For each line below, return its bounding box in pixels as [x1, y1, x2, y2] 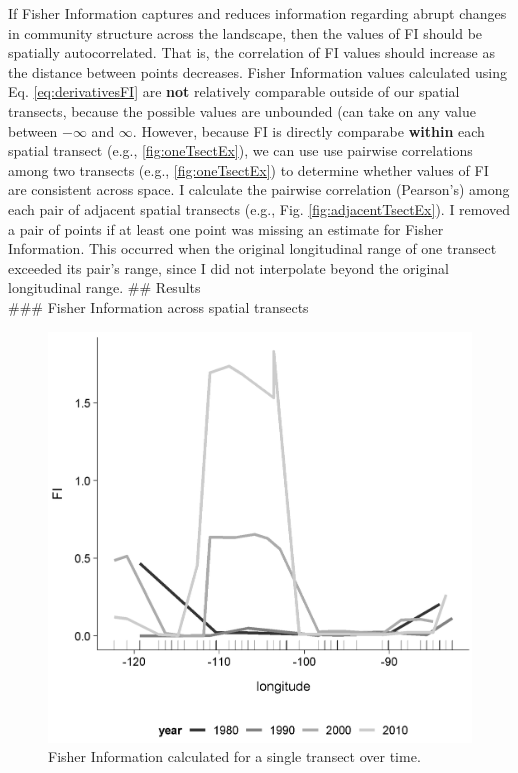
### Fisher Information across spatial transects [8, 296, 309, 317]
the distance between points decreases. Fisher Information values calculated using [8, 61, 507, 82]
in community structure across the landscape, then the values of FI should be [8, 22, 483, 43]
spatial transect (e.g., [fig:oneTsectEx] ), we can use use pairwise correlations [8, 140, 473, 161]
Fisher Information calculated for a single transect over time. [48, 746, 421, 767]
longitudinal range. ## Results [8, 277, 201, 298]
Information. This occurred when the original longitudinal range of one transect [8, 238, 497, 259]
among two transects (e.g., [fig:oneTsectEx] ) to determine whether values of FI [8, 159, 489, 180]
